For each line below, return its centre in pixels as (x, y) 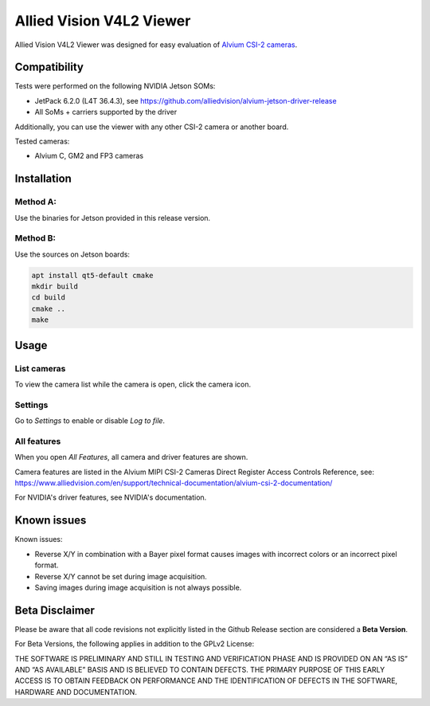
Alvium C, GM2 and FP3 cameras (89, 156)
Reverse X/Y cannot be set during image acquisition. (121, 576)
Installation (43, 179)
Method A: (36, 202)
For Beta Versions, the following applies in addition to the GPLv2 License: (135, 644)
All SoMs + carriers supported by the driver (106, 112)
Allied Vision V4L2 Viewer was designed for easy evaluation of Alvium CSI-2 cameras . (156, 45)
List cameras (40, 368)
